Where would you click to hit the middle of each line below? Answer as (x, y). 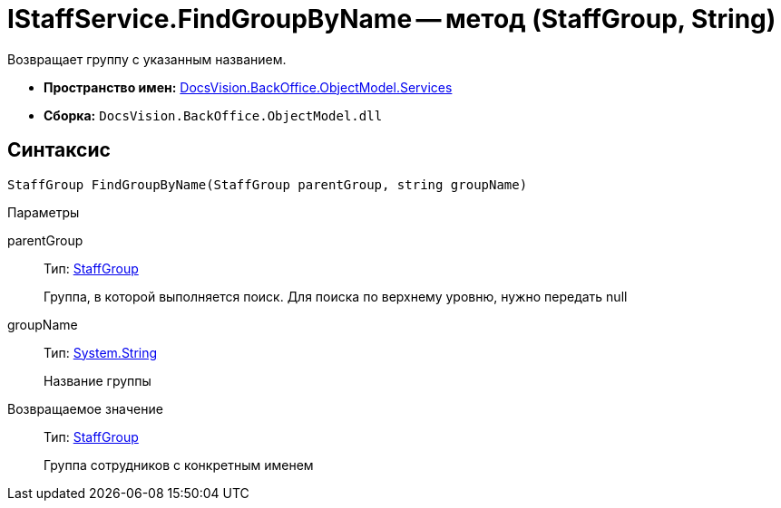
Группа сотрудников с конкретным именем (179, 465)
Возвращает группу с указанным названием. (147, 59)
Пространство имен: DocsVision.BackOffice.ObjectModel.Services (248, 87)
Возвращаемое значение (85, 408)
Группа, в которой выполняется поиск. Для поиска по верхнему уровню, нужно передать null (336, 296)
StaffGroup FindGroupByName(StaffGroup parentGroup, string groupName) (268, 184)
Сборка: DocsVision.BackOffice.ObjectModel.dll (213, 115)
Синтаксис (59, 150)
